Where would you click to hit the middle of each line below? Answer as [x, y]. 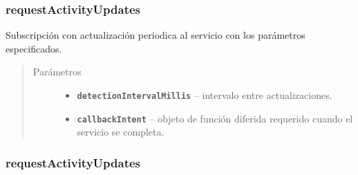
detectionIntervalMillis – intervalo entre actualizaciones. [205, 95]
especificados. [34, 48]
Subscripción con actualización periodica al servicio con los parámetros [156, 35]
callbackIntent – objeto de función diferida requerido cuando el [215, 118]
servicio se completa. [121, 132]
